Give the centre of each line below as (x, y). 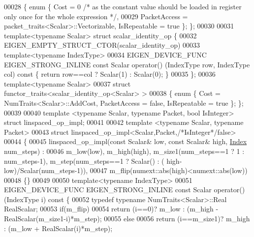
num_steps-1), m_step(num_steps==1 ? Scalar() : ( (84, 161)
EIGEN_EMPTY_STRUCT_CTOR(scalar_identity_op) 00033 (102, 45)
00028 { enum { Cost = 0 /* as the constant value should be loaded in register (123, 6)
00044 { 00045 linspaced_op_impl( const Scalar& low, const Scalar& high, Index (126, 141)
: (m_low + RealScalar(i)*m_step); (58, 228)
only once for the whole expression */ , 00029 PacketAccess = (96, 16)
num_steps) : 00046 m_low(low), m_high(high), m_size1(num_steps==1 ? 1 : (124, 151)
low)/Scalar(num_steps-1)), (46, 170)
